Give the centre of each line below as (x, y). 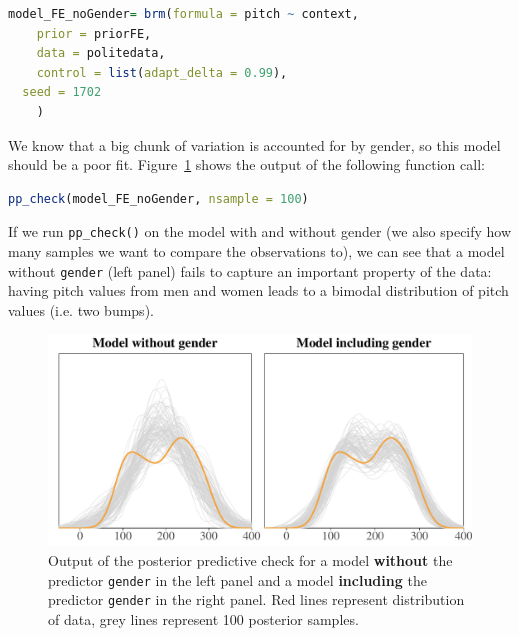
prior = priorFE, (94, 33)
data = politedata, (101, 53)
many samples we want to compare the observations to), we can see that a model (256, 251)
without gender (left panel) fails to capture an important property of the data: (250, 270)
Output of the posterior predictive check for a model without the (250, 560)
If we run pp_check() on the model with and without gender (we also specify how (260, 231)
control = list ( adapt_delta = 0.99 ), (162, 72)
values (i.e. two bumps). (81, 309)
